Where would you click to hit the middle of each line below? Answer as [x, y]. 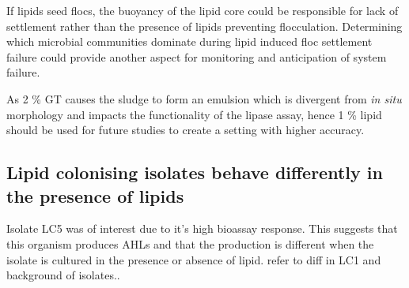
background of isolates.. [63, 275]
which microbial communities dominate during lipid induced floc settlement [189, 41]
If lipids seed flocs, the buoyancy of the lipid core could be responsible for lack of [203, 10]
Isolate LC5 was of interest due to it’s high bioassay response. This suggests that [202, 228]
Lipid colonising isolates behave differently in [195, 172]
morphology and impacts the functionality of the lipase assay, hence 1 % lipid [194, 114]
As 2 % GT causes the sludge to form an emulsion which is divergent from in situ [204, 98]
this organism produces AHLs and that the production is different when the [190, 243]
